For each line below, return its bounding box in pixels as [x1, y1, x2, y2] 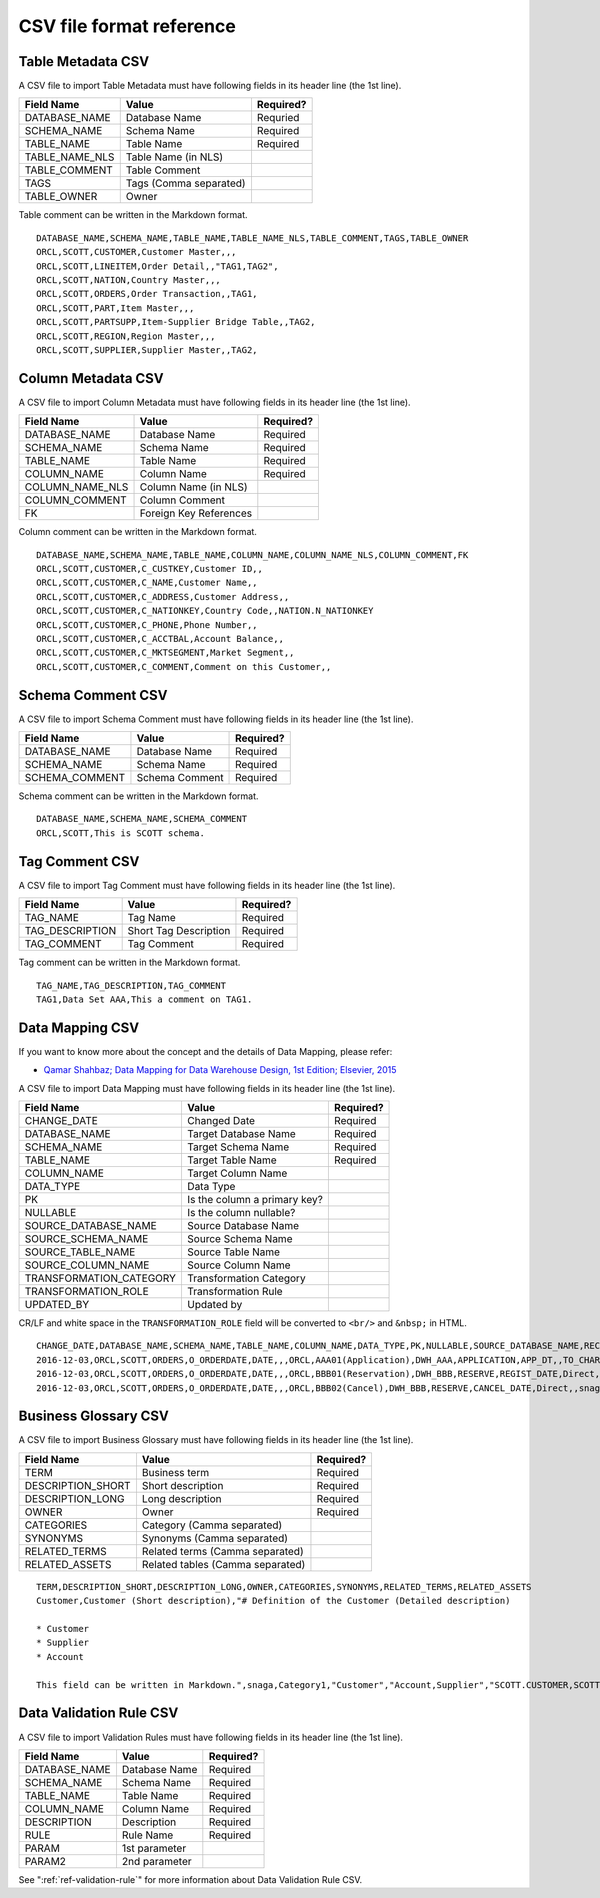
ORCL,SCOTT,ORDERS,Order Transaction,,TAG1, [36, 288, 259, 300]
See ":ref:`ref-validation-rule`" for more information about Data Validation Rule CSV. [18, 1873, 363, 1885]
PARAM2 [24, 1854, 67, 1868]
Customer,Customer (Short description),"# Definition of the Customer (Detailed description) [36, 1595, 511, 1607]
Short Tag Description [127, 924, 231, 938]
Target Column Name [186, 1166, 288, 1180]
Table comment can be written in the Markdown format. [18, 209, 249, 221]
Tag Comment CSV [18, 853, 140, 870]
